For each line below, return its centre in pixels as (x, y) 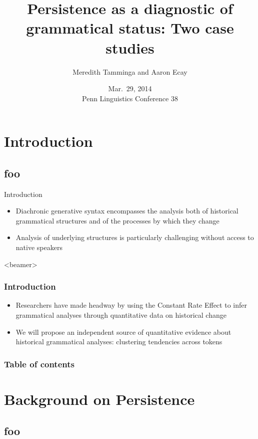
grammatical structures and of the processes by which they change (117, 220)
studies (130, 47)
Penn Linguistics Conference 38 (130, 98)
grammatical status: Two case (130, 28)
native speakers (39, 247)
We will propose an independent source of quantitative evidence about (123, 332)
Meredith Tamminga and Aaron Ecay (130, 71)
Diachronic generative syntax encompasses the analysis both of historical (127, 211)
